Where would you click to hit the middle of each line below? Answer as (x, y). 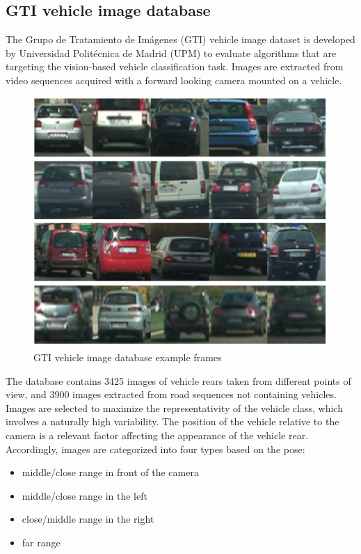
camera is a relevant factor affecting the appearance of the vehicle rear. (157, 435)
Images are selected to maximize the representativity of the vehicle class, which (174, 407)
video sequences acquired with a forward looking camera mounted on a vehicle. (174, 80)
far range (41, 542)
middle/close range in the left (85, 495)
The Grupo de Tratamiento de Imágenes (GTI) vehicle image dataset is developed (180, 39)
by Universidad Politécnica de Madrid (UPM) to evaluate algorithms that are (171, 53)
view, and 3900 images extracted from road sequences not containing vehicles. (171, 394)
